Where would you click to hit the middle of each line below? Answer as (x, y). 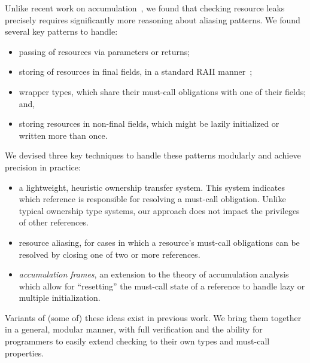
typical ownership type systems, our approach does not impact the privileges (159, 210)
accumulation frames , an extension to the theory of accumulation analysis (154, 274)
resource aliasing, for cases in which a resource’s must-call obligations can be (159, 242)
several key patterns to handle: (61, 31)
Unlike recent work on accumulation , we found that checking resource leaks (145, 8)
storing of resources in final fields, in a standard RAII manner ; (136, 71)
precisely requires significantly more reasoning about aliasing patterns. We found (153, 19)
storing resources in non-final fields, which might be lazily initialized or (149, 123)
